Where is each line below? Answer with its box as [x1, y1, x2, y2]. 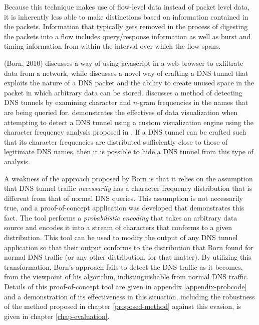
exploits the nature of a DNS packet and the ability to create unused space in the [4, 77, 254, 88]
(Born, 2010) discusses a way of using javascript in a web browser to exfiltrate [4, 57, 243, 68]
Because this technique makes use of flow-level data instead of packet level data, [4, 2, 250, 12]
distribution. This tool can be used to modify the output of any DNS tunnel [4, 232, 238, 243]
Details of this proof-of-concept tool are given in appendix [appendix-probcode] [4, 281, 247, 292]
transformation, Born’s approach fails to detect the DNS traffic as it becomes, [4, 261, 243, 272]
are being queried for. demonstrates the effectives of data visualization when [4, 106, 238, 117]
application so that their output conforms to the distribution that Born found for [4, 242, 253, 252]
